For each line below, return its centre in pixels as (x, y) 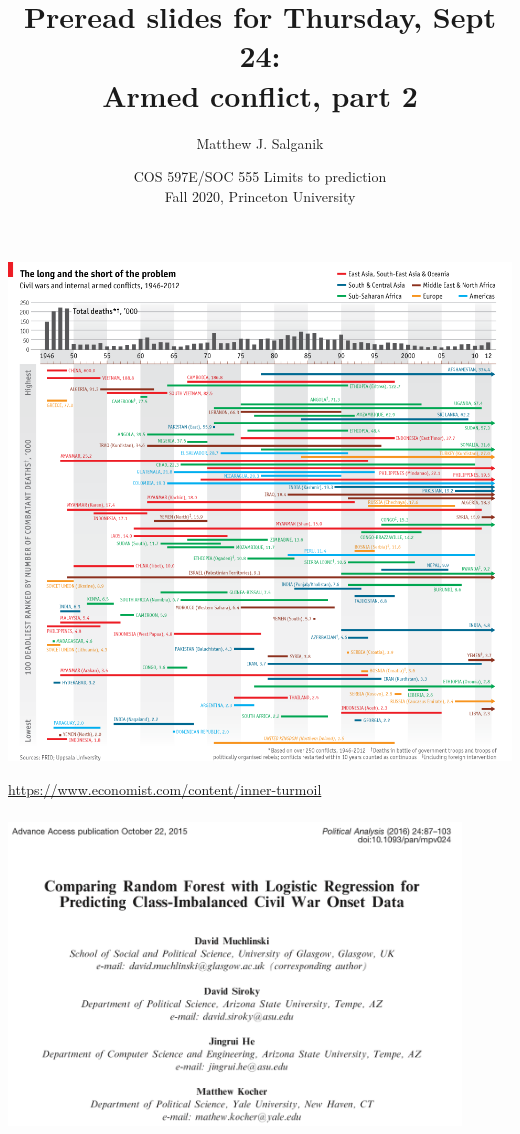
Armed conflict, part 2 (260, 94)
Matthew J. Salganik (260, 142)
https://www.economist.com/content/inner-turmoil (165, 788)
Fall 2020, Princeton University (260, 195)
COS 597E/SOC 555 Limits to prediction (260, 176)
